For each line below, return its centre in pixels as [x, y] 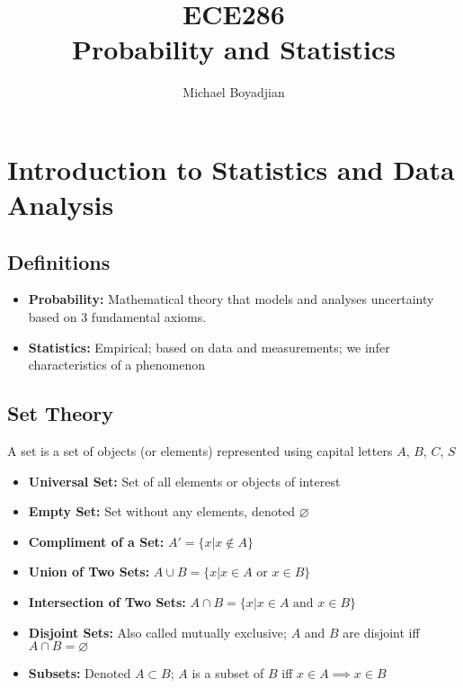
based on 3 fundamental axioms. [117, 317]
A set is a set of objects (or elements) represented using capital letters [200, 451]
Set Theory [60, 413]
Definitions [59, 261]
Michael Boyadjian [234, 92]
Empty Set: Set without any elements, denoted [162, 511]
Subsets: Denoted [80, 673]
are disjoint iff [381, 632]
